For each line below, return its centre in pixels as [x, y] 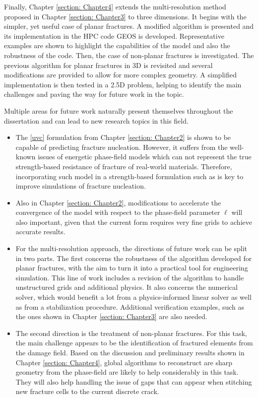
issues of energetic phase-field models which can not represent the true [145, 157]
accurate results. [40, 232]
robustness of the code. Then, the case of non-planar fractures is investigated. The [129, 55]
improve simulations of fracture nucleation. [81, 186]
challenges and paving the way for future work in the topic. [94, 94]
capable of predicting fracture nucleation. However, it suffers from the [122, 147]
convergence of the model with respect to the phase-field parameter [118, 212]
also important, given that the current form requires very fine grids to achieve [134, 222]
